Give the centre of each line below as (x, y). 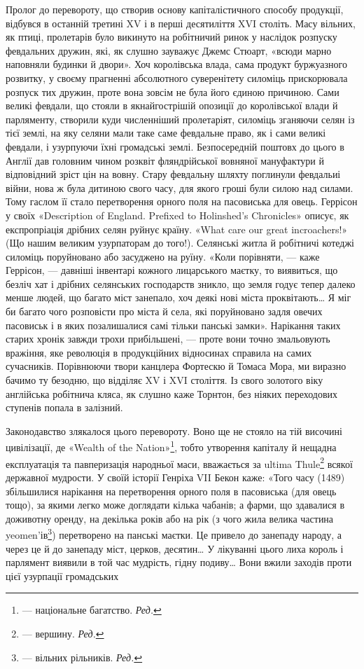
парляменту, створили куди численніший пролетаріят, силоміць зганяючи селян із (180, 119)
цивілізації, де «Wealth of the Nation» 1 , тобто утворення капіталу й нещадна (171, 446)
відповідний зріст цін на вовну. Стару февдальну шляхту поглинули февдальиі (173, 174)
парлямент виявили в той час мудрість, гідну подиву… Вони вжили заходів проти (179, 562)
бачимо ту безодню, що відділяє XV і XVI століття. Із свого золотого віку (164, 380)
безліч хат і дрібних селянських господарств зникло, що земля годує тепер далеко (181, 283)
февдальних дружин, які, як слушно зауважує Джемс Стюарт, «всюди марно (169, 50)
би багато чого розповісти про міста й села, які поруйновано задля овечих (164, 311)
